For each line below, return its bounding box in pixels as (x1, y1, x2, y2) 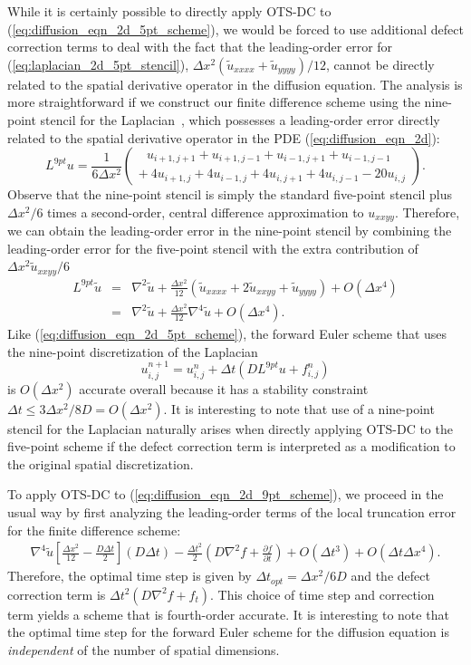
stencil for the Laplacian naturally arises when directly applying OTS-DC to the (7, 419, 453, 438)
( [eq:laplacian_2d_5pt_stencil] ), (7, 54, 189, 73)
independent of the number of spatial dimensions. (7, 640, 280, 659)
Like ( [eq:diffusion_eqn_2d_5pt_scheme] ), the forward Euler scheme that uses (7, 324, 447, 343)
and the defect (351, 566, 430, 585)
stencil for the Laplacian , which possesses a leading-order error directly (40, 110, 440, 129)
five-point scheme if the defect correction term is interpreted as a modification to (7, 437, 456, 456)
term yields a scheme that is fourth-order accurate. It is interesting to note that (7, 604, 449, 623)
